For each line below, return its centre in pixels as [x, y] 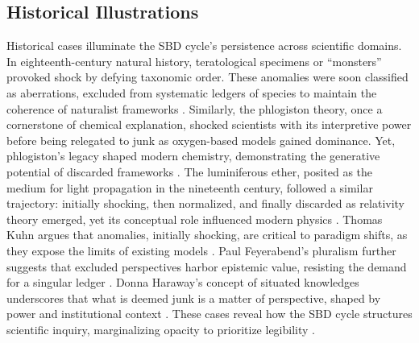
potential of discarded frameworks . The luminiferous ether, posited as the [190, 171]
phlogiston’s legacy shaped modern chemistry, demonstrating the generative [193, 156]
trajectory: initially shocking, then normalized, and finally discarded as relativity [206, 203]
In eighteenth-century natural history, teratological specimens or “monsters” [194, 61]
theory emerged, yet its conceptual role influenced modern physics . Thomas [195, 219]
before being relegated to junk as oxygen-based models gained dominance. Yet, [201, 140]
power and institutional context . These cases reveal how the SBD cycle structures [209, 314]
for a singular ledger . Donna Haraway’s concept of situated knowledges [183, 282]
